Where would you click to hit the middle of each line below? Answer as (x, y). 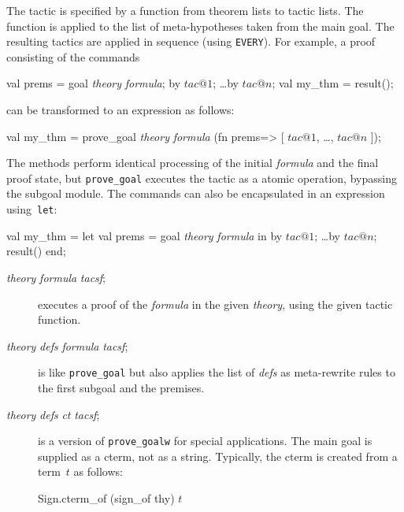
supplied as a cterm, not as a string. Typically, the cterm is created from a (218, 456)
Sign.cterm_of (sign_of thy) (106, 497)
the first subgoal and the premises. (121, 387)
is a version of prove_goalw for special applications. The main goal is (205, 441)
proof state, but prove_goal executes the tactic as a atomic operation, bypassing (202, 178)
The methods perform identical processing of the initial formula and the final (193, 163)
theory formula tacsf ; (56, 277)
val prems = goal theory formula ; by (94, 83)
